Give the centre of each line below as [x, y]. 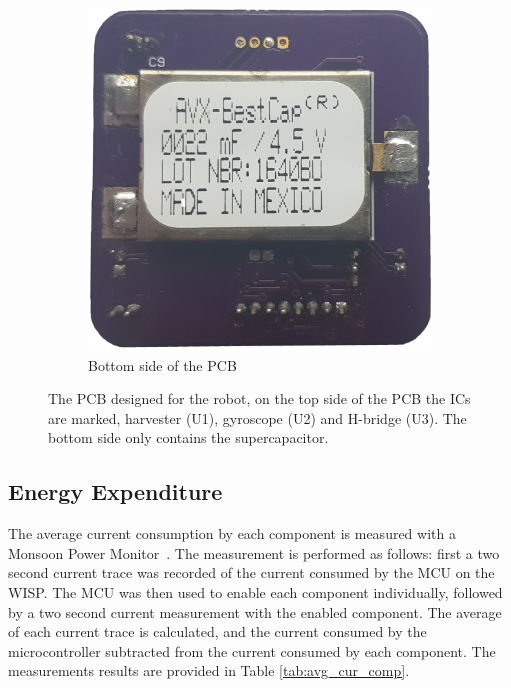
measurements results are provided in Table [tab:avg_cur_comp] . [209, 670]
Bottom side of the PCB [162, 364]
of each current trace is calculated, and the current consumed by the [217, 631]
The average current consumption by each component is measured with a [232, 533]
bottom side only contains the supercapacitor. [188, 437]
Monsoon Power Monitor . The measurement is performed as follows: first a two [254, 552]
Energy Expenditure [115, 491]
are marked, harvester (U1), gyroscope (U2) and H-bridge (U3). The [257, 417]
